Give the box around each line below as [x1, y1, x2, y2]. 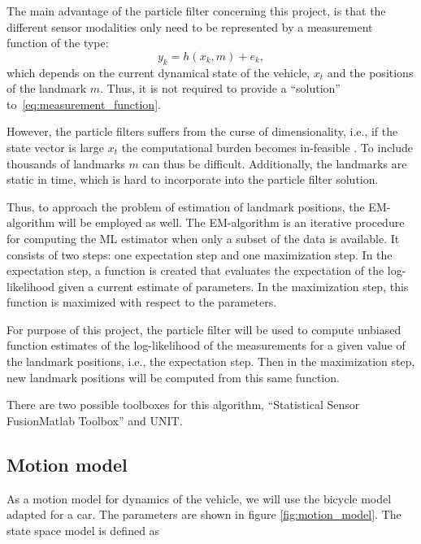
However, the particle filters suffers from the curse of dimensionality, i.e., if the [7, 123, 398, 140]
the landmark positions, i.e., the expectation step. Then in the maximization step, [7, 353, 415, 370]
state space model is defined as [7, 521, 160, 538]
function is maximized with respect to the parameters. [7, 294, 277, 311]
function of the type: [7, 34, 109, 51]
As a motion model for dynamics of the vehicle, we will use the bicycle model [7, 490, 392, 507]
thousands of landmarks [7, 154, 125, 172]
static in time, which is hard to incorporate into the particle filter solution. [7, 171, 379, 188]
